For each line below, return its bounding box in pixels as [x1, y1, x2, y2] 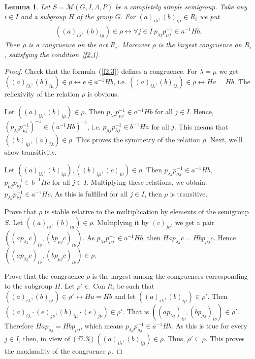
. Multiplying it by [93, 217, 149, 228]
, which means [80, 321, 124, 331]
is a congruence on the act [28, 39, 108, 50]
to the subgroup [4, 280, 53, 291]
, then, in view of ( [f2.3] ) [19, 333, 94, 344]
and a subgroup [21, 11, 66, 21]
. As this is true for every [171, 321, 248, 331]
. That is [123, 306, 149, 317]
